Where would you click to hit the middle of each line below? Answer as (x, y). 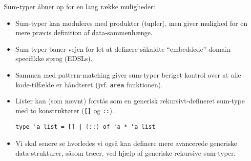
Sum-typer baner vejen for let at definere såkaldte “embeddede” (111, 49)
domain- (221, 49)
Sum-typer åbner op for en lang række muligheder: (80, 6)
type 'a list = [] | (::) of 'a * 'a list (85, 127)
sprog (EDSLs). (69, 58)
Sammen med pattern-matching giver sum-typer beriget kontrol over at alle (128, 74)
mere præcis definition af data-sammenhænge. (84, 32)
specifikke (30, 58)
